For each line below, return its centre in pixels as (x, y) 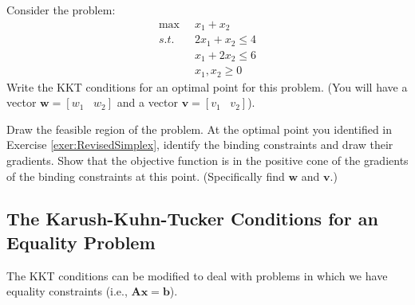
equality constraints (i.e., (67, 291)
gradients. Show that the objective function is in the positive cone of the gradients (207, 160)
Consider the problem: (61, 10)
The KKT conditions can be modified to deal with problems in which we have (197, 275)
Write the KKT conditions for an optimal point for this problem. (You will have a (207, 86)
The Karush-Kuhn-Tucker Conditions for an (192, 219)
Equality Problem (81, 242)
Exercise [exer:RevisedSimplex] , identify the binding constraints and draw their (200, 145)
